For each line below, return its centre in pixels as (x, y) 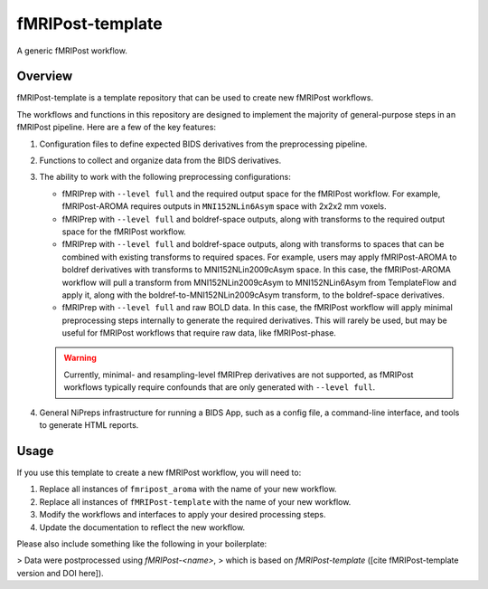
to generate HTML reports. (89, 425)
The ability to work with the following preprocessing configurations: (165, 177)
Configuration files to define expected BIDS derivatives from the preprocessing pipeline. (203, 144)
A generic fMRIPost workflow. (72, 51)
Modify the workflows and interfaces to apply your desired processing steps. (183, 515)
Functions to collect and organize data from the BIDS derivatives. (160, 161)
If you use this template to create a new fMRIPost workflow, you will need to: (159, 472)
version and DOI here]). (60, 573)
